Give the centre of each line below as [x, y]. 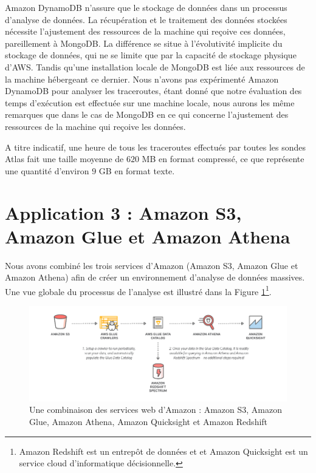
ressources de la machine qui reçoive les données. [95, 126]
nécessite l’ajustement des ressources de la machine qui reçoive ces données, [145, 31]
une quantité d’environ [47, 170]
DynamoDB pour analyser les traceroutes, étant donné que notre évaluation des [153, 91]
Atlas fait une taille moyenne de [64, 159]
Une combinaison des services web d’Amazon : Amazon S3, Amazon [156, 410]
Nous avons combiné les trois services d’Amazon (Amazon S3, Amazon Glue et [152, 265]
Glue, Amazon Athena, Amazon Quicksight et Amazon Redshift [149, 421]
